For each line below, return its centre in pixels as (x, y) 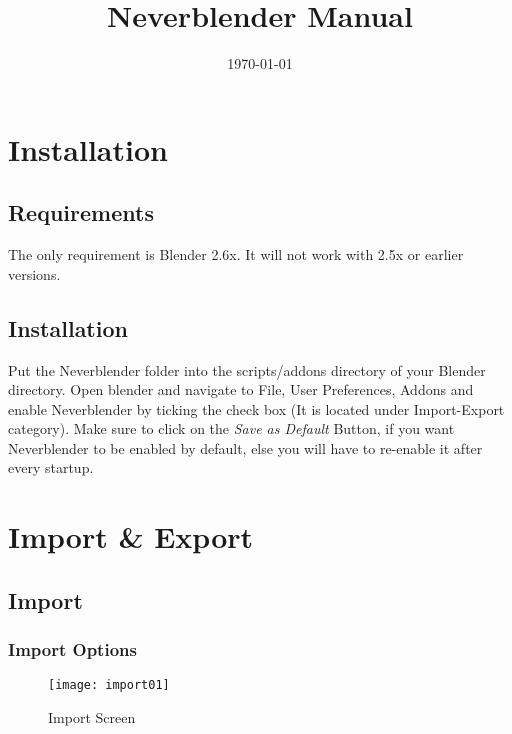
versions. (34, 273)
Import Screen (92, 717)
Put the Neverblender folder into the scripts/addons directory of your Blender (247, 369)
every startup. (51, 467)
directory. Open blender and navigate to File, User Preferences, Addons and (241, 389)
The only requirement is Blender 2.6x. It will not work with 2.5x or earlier (236, 254)
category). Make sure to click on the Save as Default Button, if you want (231, 428)
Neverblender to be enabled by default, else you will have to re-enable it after (245, 447)
